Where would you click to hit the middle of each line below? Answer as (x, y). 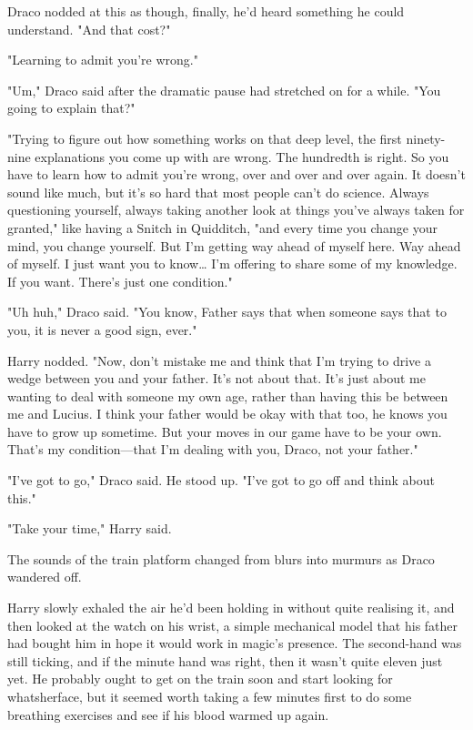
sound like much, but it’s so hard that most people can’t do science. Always (218, 192)
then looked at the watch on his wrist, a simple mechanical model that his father (233, 625)
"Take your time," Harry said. (90, 528)
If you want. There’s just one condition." (120, 281)
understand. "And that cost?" (89, 29)
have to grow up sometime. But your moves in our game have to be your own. (225, 431)
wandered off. (45, 577)
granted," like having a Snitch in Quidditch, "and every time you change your (223, 227)
